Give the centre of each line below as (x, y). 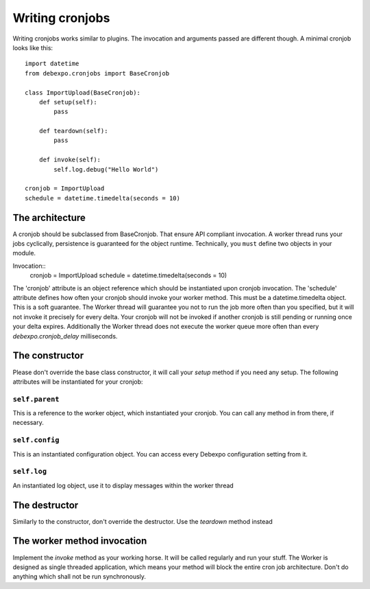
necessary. (28, 423)
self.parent (36, 399)
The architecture (49, 217)
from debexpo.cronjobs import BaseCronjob (97, 73)
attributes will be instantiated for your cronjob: (78, 382)
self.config (36, 440)
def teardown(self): (73, 131)
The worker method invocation (80, 541)
